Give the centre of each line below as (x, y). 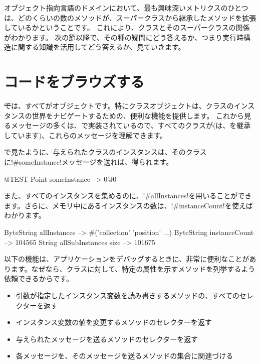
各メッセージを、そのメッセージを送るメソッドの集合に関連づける (124, 356)
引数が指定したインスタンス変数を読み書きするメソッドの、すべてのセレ (135, 295)
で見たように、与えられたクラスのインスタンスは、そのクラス (105, 152)
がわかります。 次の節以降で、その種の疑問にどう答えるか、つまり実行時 (124, 37)
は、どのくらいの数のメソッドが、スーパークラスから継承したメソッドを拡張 (130, 17)
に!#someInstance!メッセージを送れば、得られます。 (89, 162)
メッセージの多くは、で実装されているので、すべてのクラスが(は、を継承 (131, 125)
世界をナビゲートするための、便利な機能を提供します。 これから (138, 115)
